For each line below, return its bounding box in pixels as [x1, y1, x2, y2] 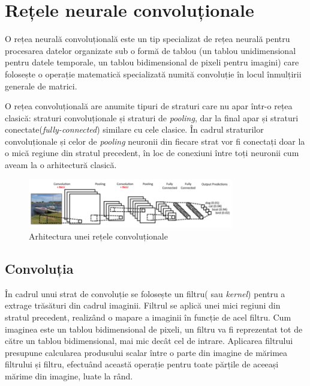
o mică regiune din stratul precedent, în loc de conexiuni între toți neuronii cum [5, 146, 299, 159]
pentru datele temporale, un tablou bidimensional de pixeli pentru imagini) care [5, 56, 299, 68]
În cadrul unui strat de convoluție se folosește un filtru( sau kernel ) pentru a [5, 287, 285, 300]
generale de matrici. [5, 79, 77, 92]
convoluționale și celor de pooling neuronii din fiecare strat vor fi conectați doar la [5, 134, 305, 147]
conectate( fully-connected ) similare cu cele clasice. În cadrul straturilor [5, 123, 264, 136]
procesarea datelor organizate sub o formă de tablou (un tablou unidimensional [5, 44, 296, 56]
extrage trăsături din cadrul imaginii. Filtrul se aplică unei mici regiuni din [5, 299, 281, 312]
